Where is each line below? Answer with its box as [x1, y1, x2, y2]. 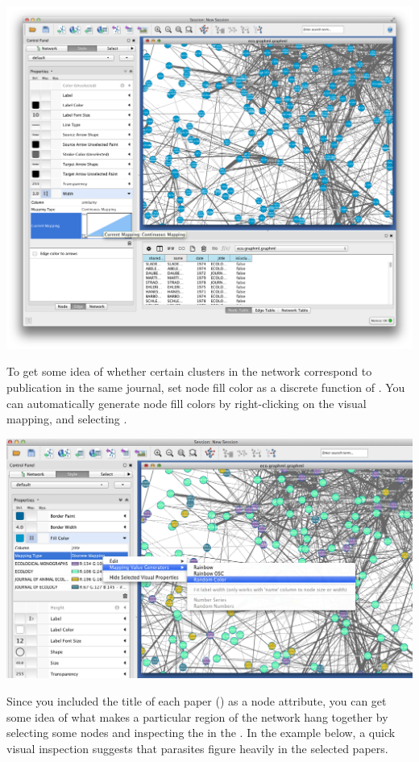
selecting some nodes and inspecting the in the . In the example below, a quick [6, 724, 396, 741]
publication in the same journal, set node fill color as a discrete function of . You [6, 378, 405, 395]
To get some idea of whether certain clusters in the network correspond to [6, 363, 372, 380]
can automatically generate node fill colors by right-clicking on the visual [6, 394, 367, 411]
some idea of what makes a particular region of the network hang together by [6, 708, 388, 725]
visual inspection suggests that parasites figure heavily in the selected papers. [6, 739, 388, 756]
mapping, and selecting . [6, 410, 127, 427]
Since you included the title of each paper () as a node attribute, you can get [6, 693, 387, 710]
